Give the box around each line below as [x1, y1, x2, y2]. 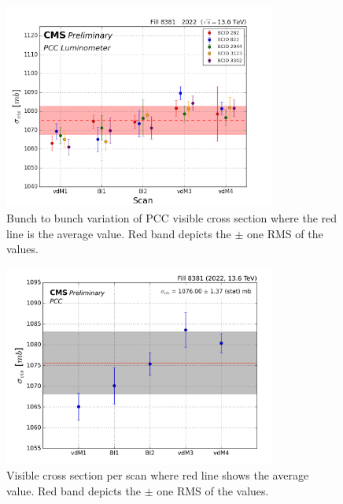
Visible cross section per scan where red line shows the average [6, 467, 309, 483]
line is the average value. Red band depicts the [6, 225, 231, 241]
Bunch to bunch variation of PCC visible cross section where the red [6, 209, 337, 226]
